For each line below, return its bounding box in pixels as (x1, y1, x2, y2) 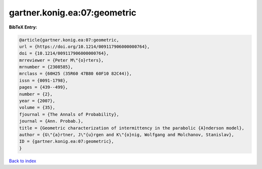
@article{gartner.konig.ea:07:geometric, (19, 37, 119, 43)
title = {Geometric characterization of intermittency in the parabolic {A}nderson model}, (19, 125, 245, 131)
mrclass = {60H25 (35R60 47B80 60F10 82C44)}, (19, 71, 132, 77)
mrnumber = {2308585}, (19, 64, 73, 70)
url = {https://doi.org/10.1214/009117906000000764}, (19, 44, 150, 49)
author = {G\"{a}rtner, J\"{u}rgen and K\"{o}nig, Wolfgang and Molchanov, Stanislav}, (19, 132, 234, 138)
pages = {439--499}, (19, 85, 68, 90)
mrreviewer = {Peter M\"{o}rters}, (19, 57, 104, 63)
